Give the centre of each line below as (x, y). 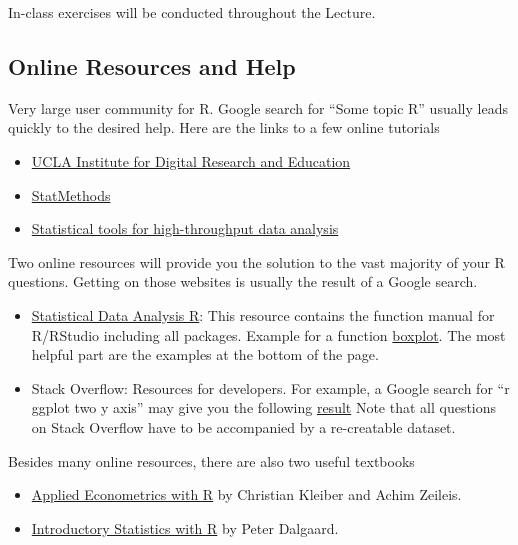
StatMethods (71, 194)
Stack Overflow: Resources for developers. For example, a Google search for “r (270, 387)
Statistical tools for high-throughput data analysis (185, 228)
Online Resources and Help (152, 65)
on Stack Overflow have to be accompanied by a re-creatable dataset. (243, 426)
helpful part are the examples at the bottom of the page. (205, 354)
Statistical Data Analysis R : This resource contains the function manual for (263, 314)
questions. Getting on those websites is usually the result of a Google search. (243, 281)
